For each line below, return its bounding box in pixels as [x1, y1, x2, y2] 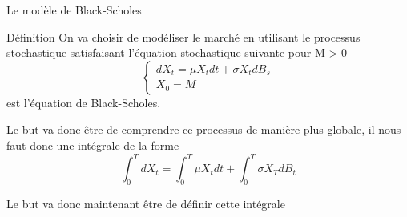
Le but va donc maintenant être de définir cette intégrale [6, 195, 285, 211]
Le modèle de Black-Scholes [6, 2, 142, 18]
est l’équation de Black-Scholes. [6, 94, 161, 111]
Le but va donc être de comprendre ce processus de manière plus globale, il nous [6, 121, 401, 138]
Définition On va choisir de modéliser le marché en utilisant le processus [6, 28, 361, 45]
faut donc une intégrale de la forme [6, 136, 179, 153]
